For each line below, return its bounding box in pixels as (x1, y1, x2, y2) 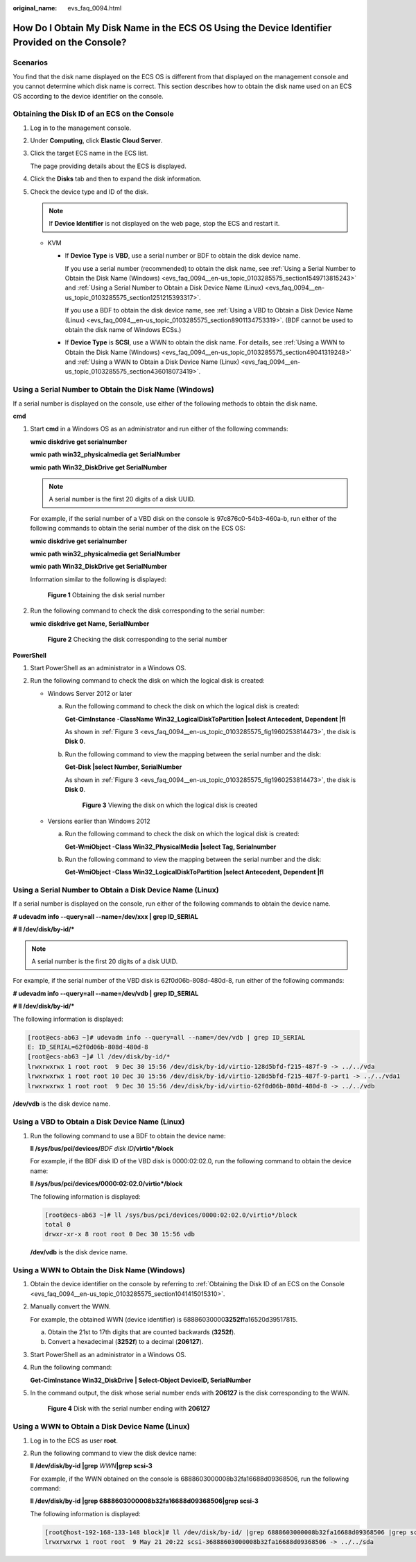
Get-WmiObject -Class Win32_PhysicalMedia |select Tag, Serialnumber (64, 842, 277, 851)
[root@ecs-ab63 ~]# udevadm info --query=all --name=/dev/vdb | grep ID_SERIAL (27, 1033, 306, 1041)
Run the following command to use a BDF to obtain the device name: (30, 1131, 226, 1140)
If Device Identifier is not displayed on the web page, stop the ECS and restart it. (49, 219, 280, 228)
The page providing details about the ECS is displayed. (30, 162, 187, 170)
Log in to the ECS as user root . (30, 1436, 118, 1445)
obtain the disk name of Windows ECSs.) (64, 325, 182, 333)
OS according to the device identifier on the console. (12, 92, 164, 100)
